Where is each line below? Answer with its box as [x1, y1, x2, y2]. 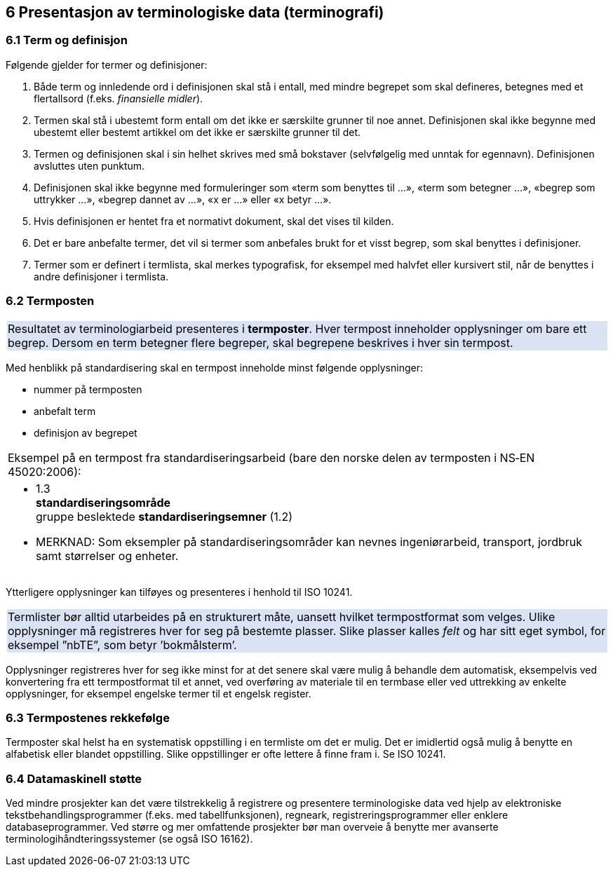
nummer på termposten [34, 383, 142, 395]
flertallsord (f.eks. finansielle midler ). [34, 92, 203, 104]
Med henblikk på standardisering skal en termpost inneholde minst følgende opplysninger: [6, 361, 423, 374]
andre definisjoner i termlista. [34, 270, 169, 282]
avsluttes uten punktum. [34, 159, 145, 172]
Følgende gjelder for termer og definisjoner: [6, 58, 208, 71]
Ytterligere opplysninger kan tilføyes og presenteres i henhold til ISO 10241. [6, 585, 353, 598]
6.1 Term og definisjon [6, 33, 128, 48]
